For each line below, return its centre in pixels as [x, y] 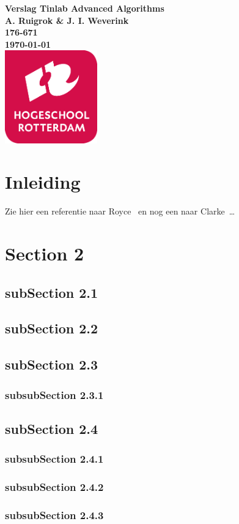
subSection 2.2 [52, 328]
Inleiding [43, 182]
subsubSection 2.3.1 [54, 394]
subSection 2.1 [52, 292]
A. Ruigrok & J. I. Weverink [67, 20]
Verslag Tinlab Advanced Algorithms [85, 8]
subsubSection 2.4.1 [54, 459]
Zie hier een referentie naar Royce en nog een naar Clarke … [120, 211]
